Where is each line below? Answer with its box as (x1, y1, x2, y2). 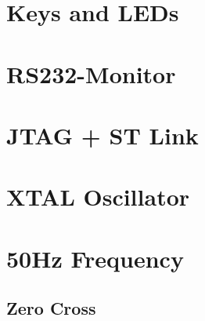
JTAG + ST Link (6, 119, 199, 151)
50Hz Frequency (6, 242, 184, 274)
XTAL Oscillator (6, 181, 190, 213)
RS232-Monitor (6, 57, 176, 89)
